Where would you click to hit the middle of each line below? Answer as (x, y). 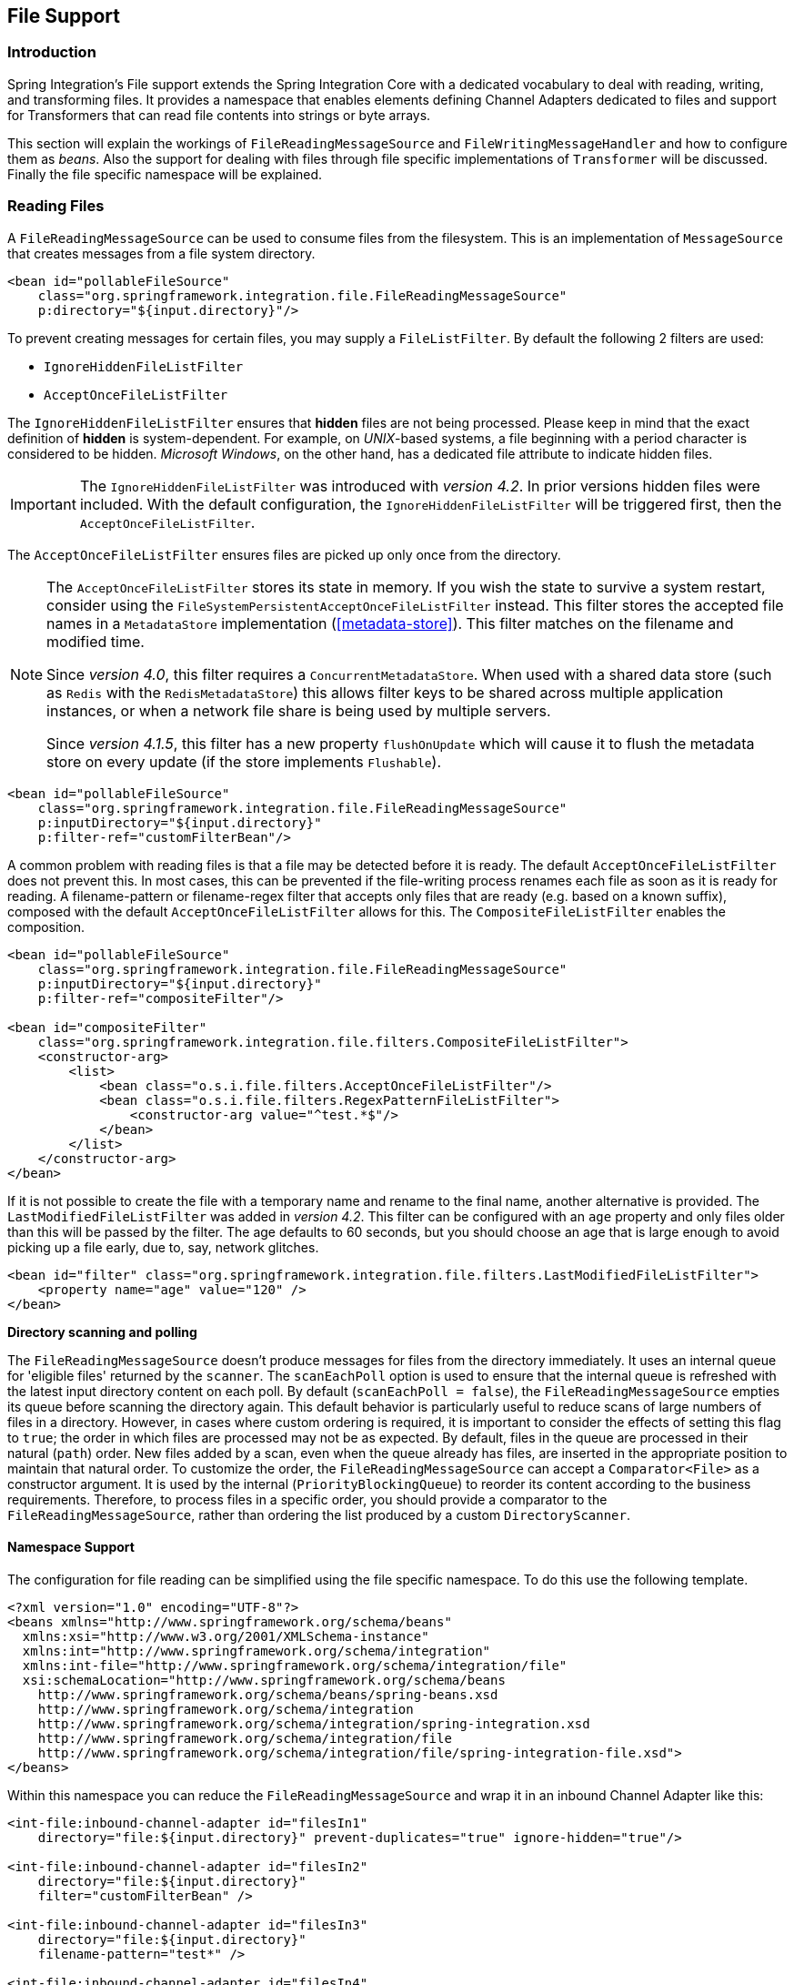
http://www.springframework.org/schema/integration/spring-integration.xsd (314, 1723)
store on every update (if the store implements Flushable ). (244, 761)
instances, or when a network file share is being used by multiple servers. (299, 710)
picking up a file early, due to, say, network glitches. (163, 1247)
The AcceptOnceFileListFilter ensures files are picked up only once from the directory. (284, 554)
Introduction (52, 52)
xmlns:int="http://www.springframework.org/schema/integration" (256, 1651)
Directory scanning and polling (102, 1332)
